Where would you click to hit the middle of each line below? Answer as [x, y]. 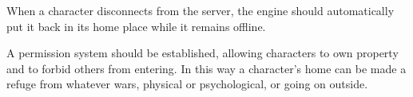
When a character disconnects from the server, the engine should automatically [201, 10]
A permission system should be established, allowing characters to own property [203, 53]
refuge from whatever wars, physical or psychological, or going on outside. [187, 84]
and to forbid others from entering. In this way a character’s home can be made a [206, 68]
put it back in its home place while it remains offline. [136, 26]
